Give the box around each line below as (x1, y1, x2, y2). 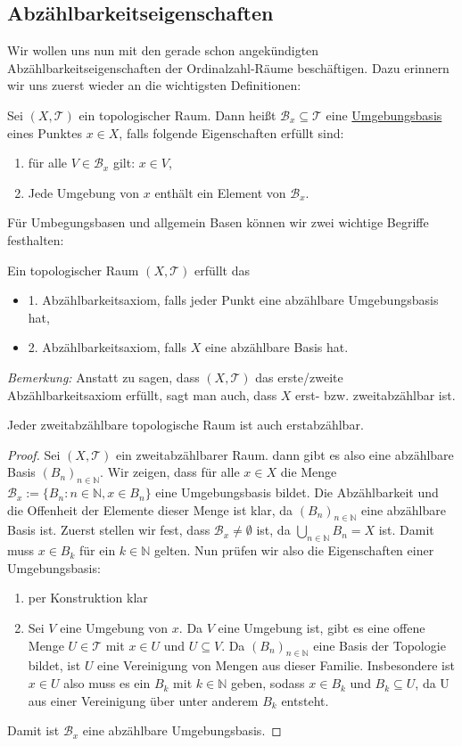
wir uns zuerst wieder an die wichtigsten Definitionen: (7, 76, 301, 94)
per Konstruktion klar (28, 588, 148, 607)
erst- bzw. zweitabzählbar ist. (295, 385, 456, 404)
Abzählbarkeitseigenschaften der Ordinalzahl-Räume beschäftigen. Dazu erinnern (7, 58, 450, 77)
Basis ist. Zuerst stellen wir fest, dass (7, 521, 210, 539)
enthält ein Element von (154, 183, 286, 201)
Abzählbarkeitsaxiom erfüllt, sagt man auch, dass (7, 385, 277, 404)
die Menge (280, 463, 337, 481)
